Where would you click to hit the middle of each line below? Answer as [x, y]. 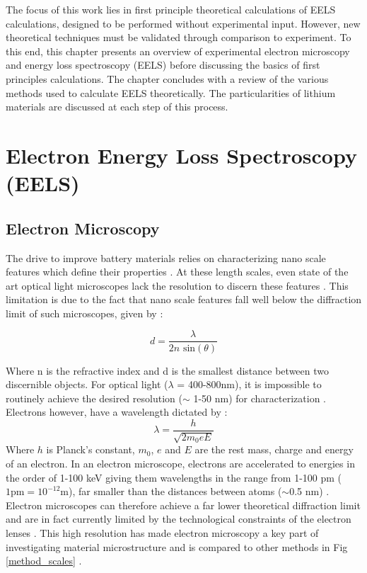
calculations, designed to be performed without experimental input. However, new [183, 23]
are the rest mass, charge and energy [274, 449]
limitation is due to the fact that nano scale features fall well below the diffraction [184, 299]
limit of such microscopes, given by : [85, 313]
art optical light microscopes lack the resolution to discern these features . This [177, 285]
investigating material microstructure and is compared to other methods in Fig [177, 546]
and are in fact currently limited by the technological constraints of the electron [179, 519]
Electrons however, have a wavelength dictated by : [117, 412]
